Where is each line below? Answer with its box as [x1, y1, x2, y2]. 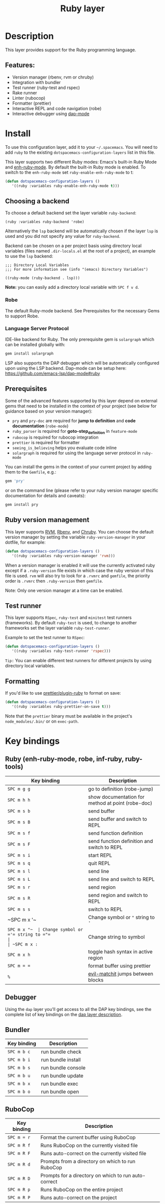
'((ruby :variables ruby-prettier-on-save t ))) [11, 704, 111, 709]
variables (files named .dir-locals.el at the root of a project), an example [5, 248, 156, 254]
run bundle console [41, 1064, 86, 1071]
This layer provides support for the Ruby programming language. [5, 47, 137, 53]
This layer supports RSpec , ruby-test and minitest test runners [5, 615, 132, 620]
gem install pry [5, 502, 38, 507]
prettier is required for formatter [12, 440, 80, 446]
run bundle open [41, 1089, 80, 1095]
